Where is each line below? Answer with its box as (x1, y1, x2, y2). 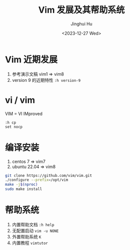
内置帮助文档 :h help (12, 222, 54, 227)
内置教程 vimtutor (12, 240, 49, 246)
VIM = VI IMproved (5, 111, 43, 116)
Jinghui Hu (70, 20, 93, 27)
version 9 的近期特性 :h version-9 (12, 77, 81, 83)
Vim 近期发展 (5, 54, 58, 65)
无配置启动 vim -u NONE (12, 228, 59, 233)
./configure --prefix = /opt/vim (5, 177, 68, 183)
